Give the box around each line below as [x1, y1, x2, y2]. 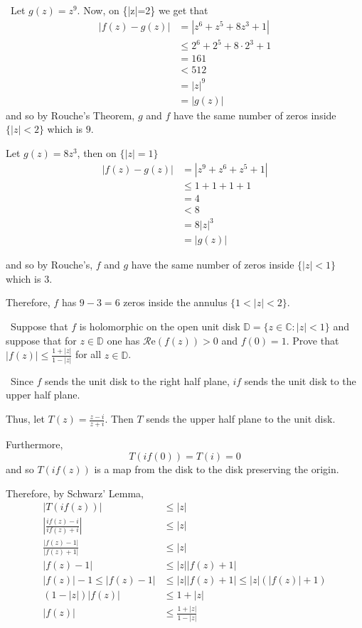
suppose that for [6, 332, 77, 347]
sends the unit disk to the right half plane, [45, 373, 230, 388]
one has [107, 332, 140, 347]
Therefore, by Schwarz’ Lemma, [6, 485, 144, 500]
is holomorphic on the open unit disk [79, 319, 240, 334]
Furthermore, [6, 437, 63, 452]
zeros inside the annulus [123, 295, 228, 310]
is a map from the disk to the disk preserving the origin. [94, 461, 339, 476]
